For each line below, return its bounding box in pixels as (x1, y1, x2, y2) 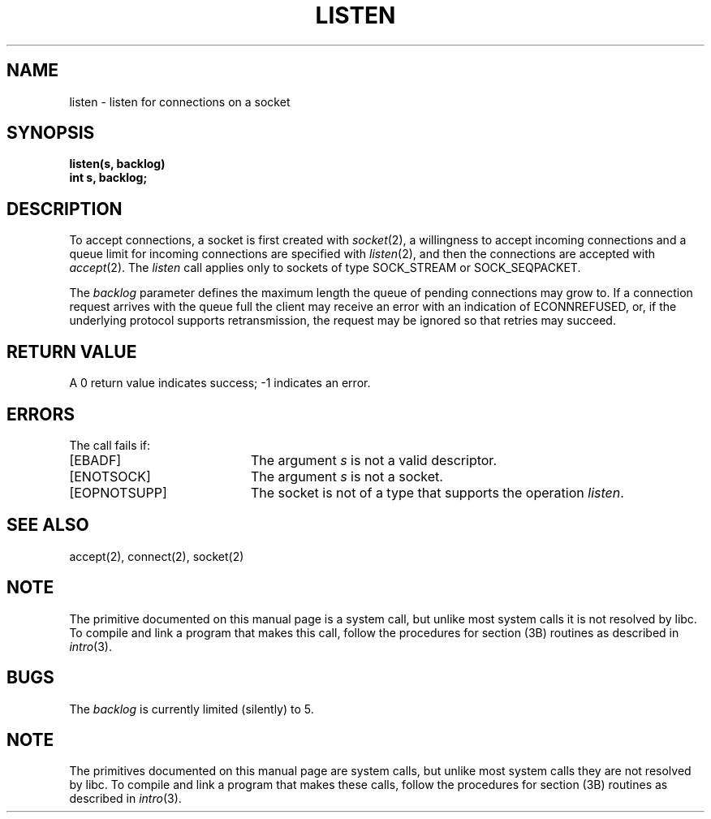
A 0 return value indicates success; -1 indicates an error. (69, 376, 371, 390)
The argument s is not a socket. (250, 468, 443, 485)
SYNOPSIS (6, 123, 95, 144)
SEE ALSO (6, 515, 89, 536)
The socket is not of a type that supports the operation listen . (250, 484, 624, 501)
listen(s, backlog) (69, 157, 166, 171)
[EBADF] (69, 451, 122, 468)
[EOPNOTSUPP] (69, 484, 167, 501)
